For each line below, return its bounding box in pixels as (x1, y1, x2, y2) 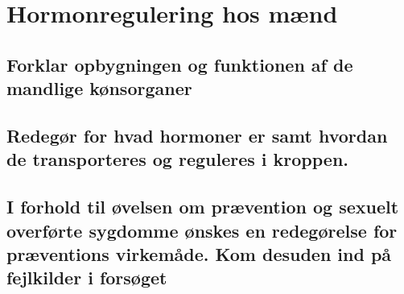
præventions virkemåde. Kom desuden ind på (6, 241, 392, 266)
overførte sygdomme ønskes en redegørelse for (6, 217, 398, 242)
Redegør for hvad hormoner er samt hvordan (6, 122, 388, 147)
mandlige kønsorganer (6, 76, 192, 101)
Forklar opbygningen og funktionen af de (6, 52, 353, 77)
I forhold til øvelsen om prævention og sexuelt (6, 194, 399, 219)
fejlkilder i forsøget (6, 265, 167, 290)
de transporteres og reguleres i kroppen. (6, 147, 349, 172)
